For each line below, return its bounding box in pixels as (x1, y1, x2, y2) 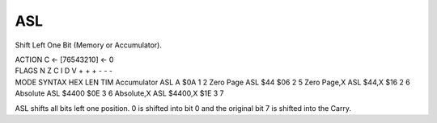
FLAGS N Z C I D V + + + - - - (15, 66, 113, 76)
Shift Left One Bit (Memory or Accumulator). (15, 40, 162, 50)
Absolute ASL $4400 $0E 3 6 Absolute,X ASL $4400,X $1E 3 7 (15, 88, 224, 98)
